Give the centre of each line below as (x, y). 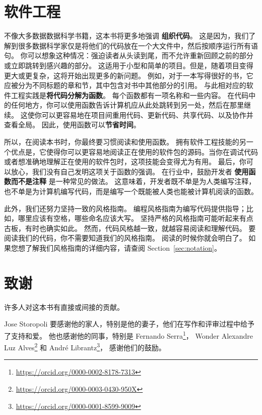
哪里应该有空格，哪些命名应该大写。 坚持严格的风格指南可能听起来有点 (136, 218)
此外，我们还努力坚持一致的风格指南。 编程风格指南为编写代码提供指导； (125, 208)
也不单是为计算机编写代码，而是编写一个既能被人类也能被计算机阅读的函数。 (131, 191)
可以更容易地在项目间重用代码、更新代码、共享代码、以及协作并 (147, 114)
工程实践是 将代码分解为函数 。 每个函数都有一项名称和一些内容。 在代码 (130, 95)
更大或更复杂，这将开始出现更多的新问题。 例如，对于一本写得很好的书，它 (129, 75)
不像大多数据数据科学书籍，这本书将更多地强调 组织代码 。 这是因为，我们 (126, 36)
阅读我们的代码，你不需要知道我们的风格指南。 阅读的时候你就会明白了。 (125, 238)
